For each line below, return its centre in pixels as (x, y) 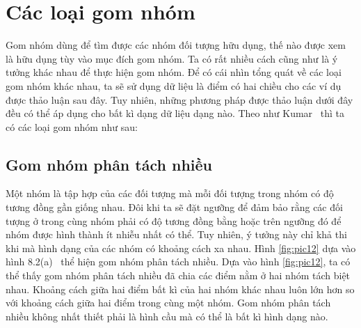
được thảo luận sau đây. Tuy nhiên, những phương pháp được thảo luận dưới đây (179, 99)
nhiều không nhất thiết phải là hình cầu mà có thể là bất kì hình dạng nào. (167, 316)
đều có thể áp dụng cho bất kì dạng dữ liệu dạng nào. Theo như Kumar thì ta (175, 113)
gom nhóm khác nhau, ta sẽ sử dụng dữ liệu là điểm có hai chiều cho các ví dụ (174, 85)
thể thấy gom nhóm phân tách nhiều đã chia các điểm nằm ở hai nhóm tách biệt (178, 275)
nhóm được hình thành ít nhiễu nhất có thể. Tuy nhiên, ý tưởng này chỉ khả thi (176, 234)
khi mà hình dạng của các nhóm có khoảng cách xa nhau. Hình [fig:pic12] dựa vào (181, 248)
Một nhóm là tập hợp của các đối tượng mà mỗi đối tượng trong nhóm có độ (170, 193)
